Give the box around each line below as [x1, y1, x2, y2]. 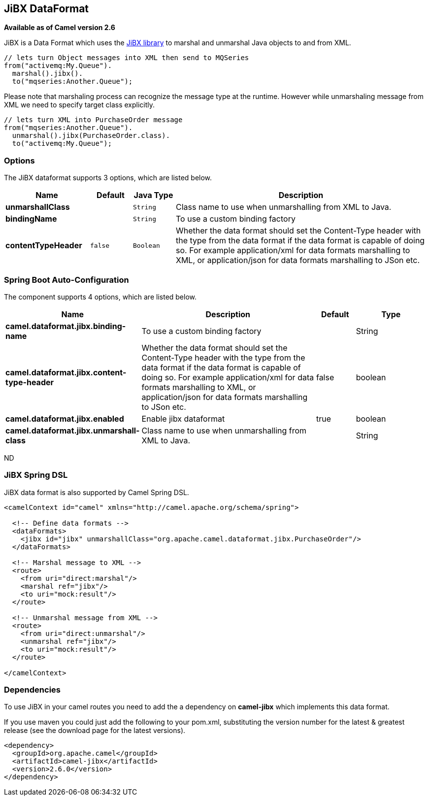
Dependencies [4, 685, 61, 695]
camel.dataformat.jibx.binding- [5, 321, 126, 331]
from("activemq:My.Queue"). [4, 62, 112, 70]
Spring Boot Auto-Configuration [4, 274, 129, 285]
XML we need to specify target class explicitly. [4, 100, 155, 109]
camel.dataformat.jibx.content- [5, 367, 127, 377]
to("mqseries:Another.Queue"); [12, 77, 133, 86]
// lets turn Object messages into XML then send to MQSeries [4, 54, 249, 62]
